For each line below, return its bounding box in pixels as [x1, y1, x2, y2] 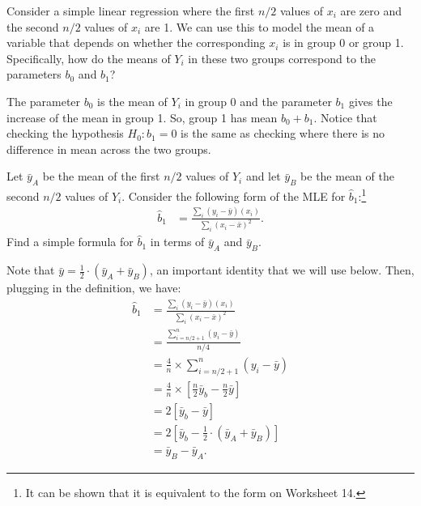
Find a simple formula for [6, 233, 134, 250]
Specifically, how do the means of [6, 49, 171, 66]
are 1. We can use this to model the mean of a [144, 18, 375, 35]
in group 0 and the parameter [185, 92, 332, 109]
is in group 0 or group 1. [283, 34, 404, 51]
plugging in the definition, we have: [6, 279, 181, 296]
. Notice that [313, 108, 377, 125]
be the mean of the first [42, 168, 160, 185]
